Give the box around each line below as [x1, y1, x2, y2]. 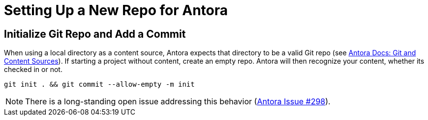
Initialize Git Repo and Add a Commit [4, 27, 186, 40]
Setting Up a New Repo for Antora [4, 2, 228, 19]
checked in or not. [4, 65, 62, 74]
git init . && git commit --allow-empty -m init [4, 80, 195, 89]
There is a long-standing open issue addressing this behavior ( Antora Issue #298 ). [25, 96, 331, 107]
